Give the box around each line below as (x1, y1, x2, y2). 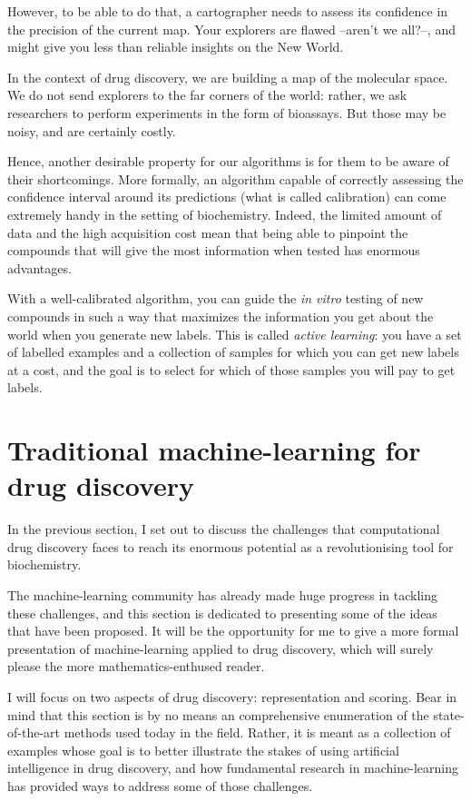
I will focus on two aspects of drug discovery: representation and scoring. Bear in (7, 687, 457, 706)
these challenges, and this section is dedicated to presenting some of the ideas (7, 603, 437, 622)
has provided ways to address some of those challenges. (7, 776, 313, 795)
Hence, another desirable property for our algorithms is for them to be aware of (7, 152, 449, 171)
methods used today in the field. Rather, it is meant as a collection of (64, 723, 451, 742)
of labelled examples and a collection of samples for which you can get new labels (7, 342, 459, 361)
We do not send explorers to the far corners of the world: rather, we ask (7, 85, 407, 104)
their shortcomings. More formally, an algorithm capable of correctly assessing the (7, 169, 464, 188)
